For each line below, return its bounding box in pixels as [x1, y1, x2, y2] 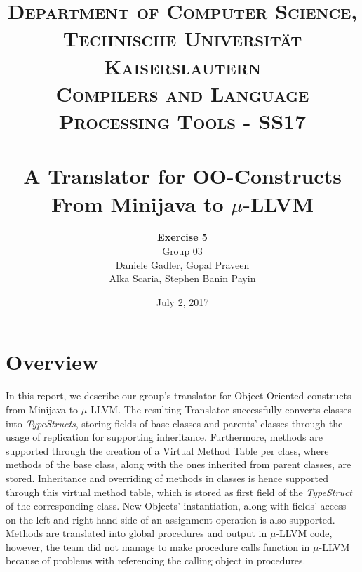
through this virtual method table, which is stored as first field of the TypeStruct [6, 484, 353, 499]
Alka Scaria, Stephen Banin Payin [109, 271, 256, 286]
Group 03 [162, 244, 203, 258]
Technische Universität [62, 24, 302, 53]
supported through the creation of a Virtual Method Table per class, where [6, 443, 329, 458]
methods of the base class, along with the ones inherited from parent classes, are [6, 457, 351, 472]
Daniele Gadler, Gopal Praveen [115, 257, 250, 272]
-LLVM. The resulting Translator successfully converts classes [87, 401, 352, 416]
